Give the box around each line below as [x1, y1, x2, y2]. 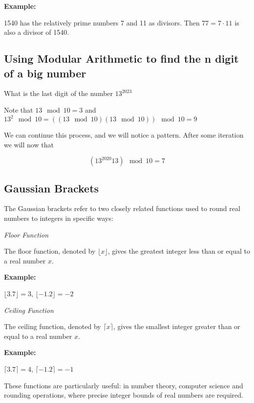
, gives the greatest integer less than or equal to [107, 246, 250, 256]
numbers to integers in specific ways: [4, 213, 113, 223]
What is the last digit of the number [4, 88, 113, 98]
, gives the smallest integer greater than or [113, 321, 240, 332]
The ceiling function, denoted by [4, 321, 101, 332]
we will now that [4, 139, 54, 149]
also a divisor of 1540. [4, 27, 69, 37]
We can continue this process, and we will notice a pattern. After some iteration [4, 130, 244, 140]
